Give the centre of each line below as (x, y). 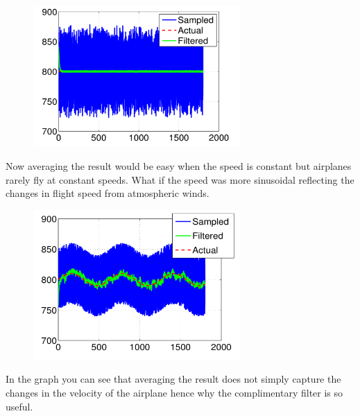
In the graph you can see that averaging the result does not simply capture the (173, 379)
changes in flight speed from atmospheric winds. (108, 193)
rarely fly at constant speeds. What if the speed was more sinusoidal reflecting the (180, 179)
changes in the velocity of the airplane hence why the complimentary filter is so (174, 392)
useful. (19, 406)
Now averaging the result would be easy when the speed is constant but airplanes (179, 166)
